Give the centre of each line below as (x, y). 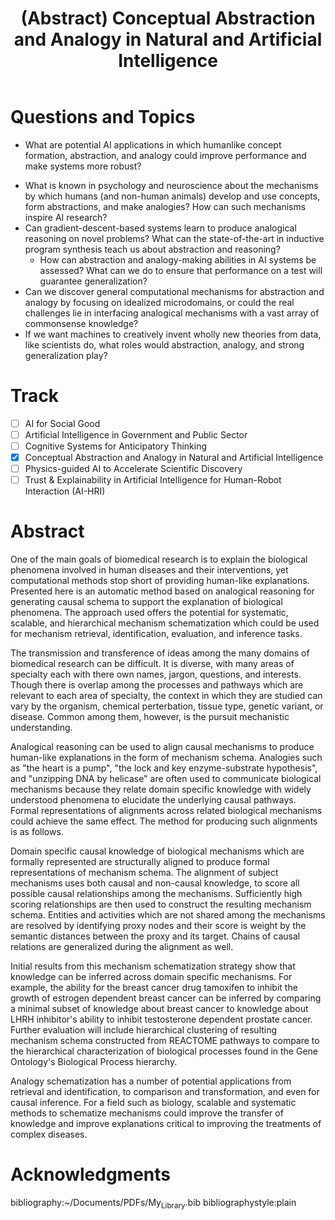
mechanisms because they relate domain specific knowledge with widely (161, 789)
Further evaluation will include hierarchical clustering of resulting (144, 1030)
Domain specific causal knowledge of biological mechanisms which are (157, 851)
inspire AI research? (66, 217)
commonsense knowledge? (81, 323)
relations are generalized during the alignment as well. (122, 947)
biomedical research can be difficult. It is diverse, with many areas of (152, 664)
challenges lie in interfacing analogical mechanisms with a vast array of (172, 313)
